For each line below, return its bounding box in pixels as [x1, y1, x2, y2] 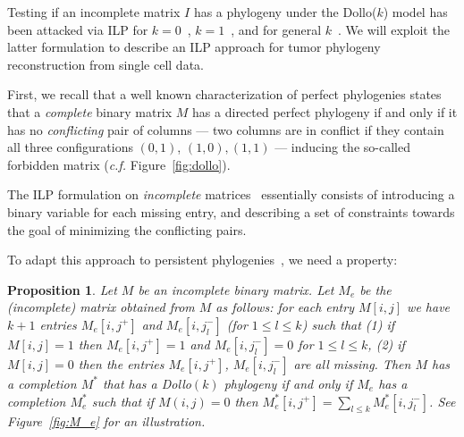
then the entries [78, 354, 165, 373]
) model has [383, 3, 448, 21]
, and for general [231, 20, 322, 38]
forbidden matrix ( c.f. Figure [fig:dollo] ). [7, 155, 231, 173]
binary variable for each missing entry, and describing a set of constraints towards [7, 202, 455, 221]
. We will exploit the [338, 20, 450, 38]
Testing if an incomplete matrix [7, 3, 181, 21]
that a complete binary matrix [7, 102, 173, 121]
